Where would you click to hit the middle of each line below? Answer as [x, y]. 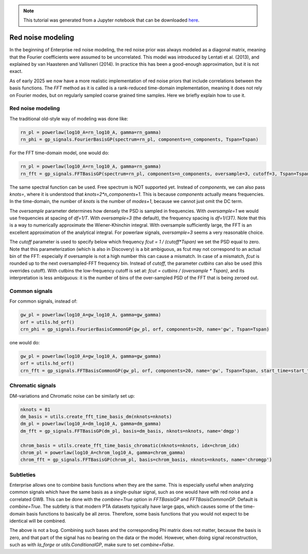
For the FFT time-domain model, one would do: [59, 153]
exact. [16, 71]
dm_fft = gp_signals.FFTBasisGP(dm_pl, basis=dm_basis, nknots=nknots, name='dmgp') [130, 431]
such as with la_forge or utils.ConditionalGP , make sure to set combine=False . [92, 545]
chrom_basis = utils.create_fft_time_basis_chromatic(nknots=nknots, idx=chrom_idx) [130, 445]
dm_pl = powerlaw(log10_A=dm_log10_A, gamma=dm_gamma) [91, 424]
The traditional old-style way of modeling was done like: [69, 119]
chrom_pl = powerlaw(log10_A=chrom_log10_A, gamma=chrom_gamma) [103, 453]
